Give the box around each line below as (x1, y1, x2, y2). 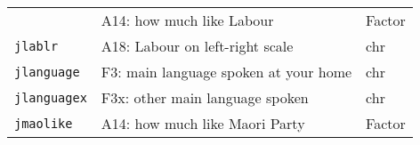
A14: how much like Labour (101, 10, 274, 30)
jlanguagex (14, 90, 87, 105)
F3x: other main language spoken (101, 87, 309, 108)
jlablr (14, 38, 59, 53)
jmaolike (14, 116, 73, 131)
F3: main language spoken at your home (101, 61, 352, 82)
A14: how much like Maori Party (101, 113, 305, 133)
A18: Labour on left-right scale (101, 36, 294, 56)
